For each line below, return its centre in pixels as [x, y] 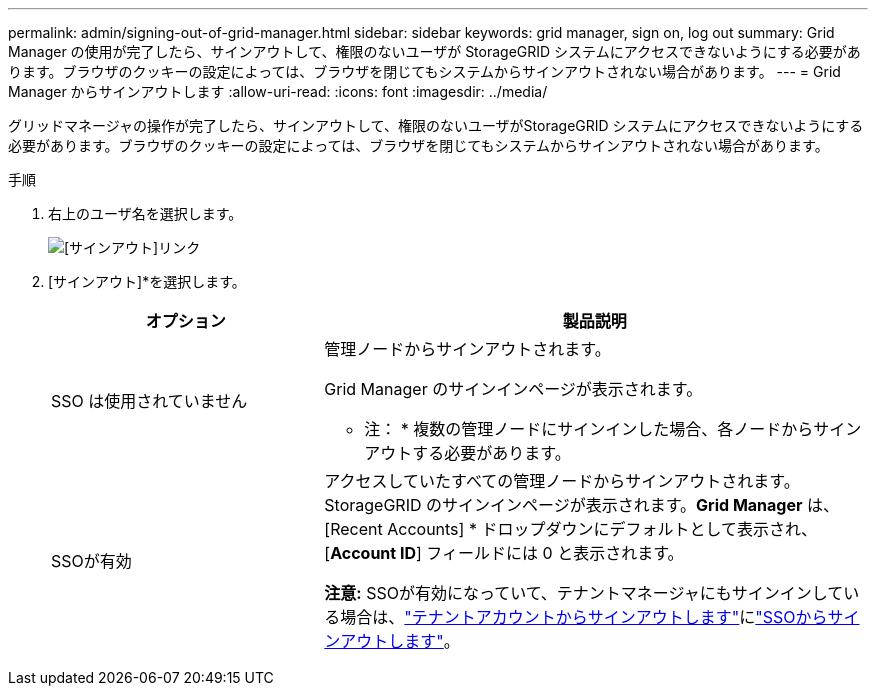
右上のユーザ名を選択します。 [145, 213]
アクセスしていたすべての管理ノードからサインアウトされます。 [562, 481]
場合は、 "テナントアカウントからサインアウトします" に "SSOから [584, 617]
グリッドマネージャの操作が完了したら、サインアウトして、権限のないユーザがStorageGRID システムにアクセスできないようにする [436, 125]
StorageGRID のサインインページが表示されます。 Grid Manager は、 [581, 505]
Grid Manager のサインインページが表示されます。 [513, 389]
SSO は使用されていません [149, 401]
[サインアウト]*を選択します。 [147, 281]
